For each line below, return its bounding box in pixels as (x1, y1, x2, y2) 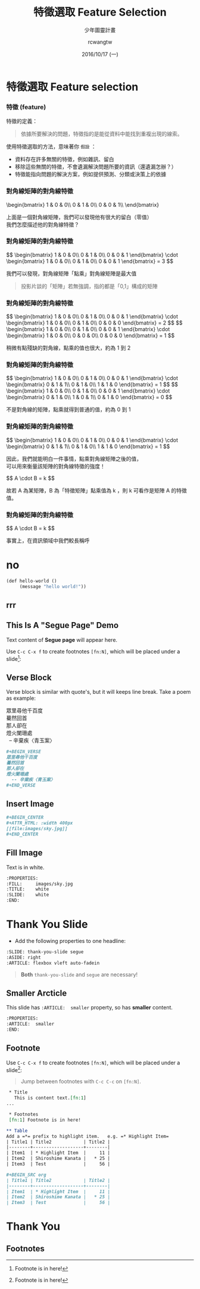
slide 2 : (6, 1065, 23, 1073)
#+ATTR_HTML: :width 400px (6, 820, 73, 826)
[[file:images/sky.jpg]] (6, 826, 68, 832)
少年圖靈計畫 (84, 26, 116, 33)
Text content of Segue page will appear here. (6, 636, 118, 643)
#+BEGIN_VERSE (6, 749, 42, 755)
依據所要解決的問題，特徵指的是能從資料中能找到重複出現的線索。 (20, 130, 183, 137)
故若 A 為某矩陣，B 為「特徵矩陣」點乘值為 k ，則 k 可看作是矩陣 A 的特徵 (6, 486, 187, 494)
